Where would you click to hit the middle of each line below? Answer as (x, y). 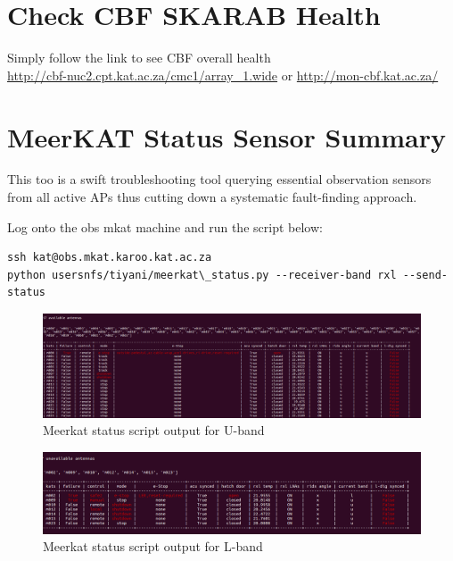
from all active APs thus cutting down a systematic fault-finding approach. (212, 197)
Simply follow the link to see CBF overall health (139, 58)
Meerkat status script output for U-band (154, 430)
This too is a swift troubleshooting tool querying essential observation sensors (219, 179)
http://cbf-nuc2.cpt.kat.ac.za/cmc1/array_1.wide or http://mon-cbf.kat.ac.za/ (223, 75)
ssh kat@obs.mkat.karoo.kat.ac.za (110, 258)
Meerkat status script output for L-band (153, 546)
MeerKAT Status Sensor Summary (226, 136)
